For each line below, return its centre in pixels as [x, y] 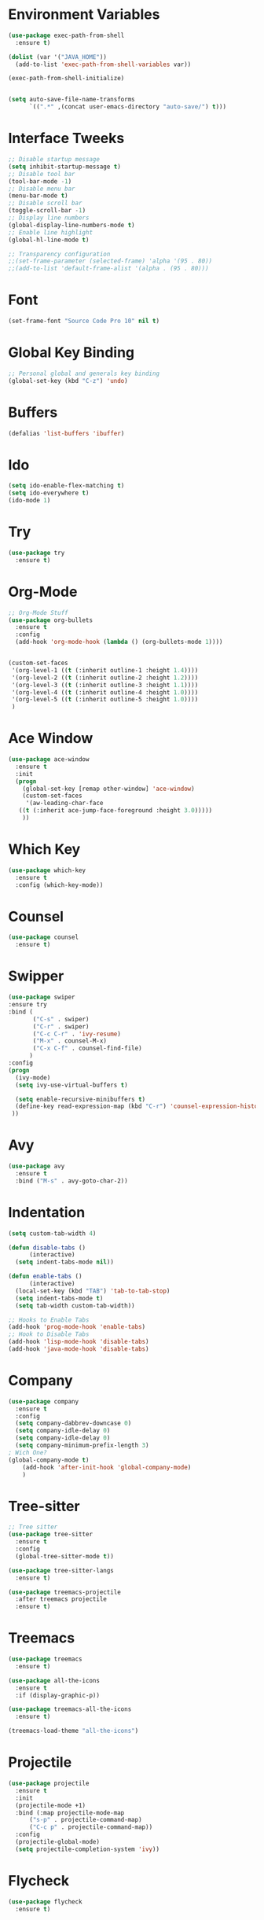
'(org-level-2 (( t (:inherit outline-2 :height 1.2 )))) [105, 678]
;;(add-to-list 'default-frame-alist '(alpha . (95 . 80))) [109, 269]
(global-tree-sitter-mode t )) [64, 1556]
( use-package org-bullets [50, 620]
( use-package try [37, 553]
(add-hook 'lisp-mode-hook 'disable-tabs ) [79, 1342]
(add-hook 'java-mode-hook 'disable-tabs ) [79, 1349]
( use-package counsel [44, 937]
